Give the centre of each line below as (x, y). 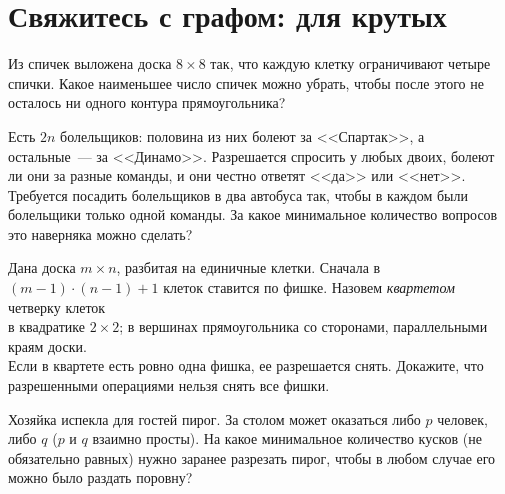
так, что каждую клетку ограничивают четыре (350, 63)
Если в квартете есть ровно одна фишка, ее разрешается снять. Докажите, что (246, 365)
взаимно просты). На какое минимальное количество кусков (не (287, 438)
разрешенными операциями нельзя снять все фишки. (169, 385)
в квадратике (46, 326)
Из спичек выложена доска (90, 63)
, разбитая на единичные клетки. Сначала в (248, 267)
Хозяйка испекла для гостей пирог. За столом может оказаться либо (214, 418)
